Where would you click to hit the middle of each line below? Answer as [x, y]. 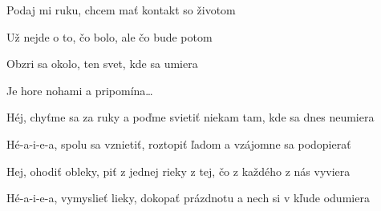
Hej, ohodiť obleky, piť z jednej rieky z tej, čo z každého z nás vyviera [178, 171]
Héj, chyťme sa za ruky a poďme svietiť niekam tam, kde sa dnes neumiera [190, 117]
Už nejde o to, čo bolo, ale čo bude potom [109, 36]
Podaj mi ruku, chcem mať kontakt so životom [121, 10]
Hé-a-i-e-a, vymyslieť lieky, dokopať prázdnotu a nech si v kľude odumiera [188, 198]
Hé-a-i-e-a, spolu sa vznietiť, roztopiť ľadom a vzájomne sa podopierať [179, 143]
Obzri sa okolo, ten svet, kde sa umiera [102, 64]
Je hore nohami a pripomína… [80, 90]
